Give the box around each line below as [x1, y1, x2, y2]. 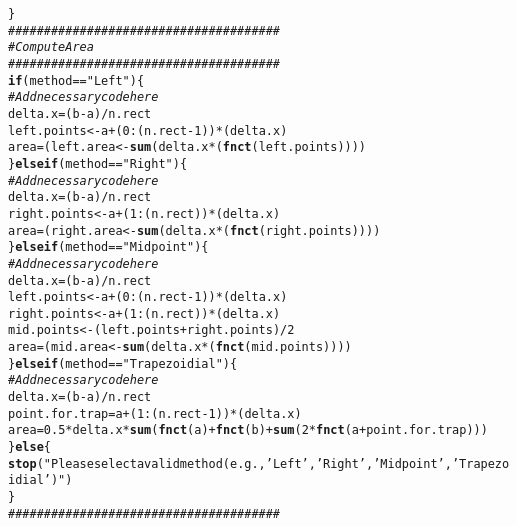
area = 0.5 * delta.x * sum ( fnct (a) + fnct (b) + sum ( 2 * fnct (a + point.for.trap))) [8, 423, 488, 438]
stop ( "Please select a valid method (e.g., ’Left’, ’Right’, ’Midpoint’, [8, 456, 452, 471]
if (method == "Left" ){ [8, 73, 145, 88]
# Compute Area [8, 40, 94, 55]
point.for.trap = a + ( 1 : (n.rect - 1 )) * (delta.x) [8, 406, 302, 421]
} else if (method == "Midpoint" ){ [8, 240, 209, 255]
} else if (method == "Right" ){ [8, 156, 188, 171]
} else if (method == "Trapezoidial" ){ [8, 356, 238, 371]
